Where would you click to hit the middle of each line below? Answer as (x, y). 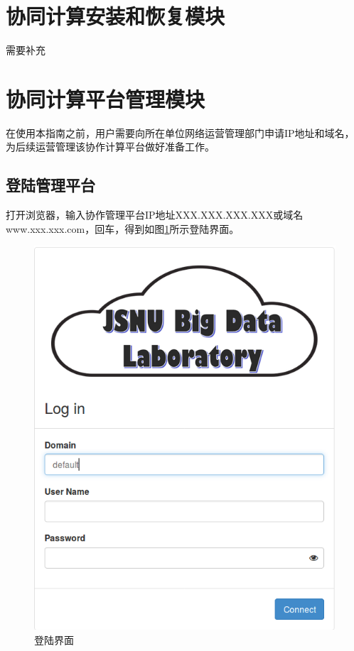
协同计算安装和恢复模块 (116, 16)
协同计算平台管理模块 (106, 98)
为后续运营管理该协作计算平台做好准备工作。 (110, 147)
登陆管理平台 (50, 185)
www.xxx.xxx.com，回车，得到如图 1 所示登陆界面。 (123, 228)
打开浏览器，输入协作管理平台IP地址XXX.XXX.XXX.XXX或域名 (155, 215)
